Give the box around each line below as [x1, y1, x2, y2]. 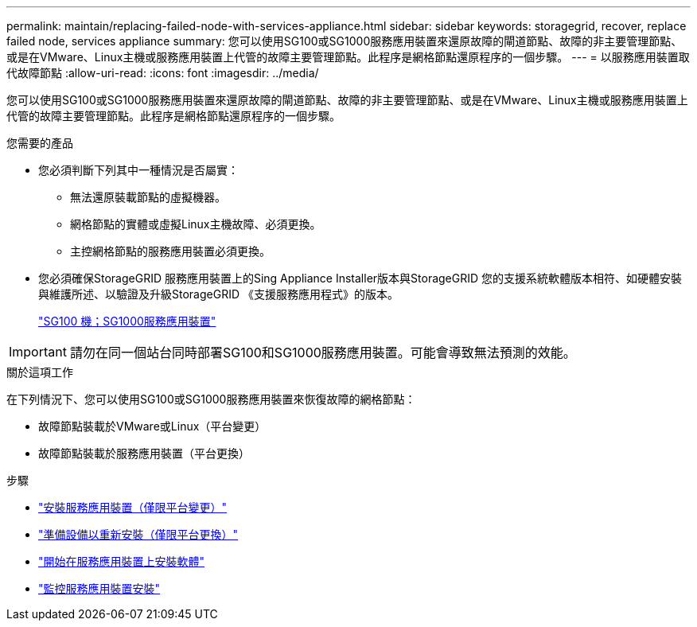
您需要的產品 [6, 136, 73, 150]
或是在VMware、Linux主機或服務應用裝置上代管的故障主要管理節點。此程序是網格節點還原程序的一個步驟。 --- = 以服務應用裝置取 [6, 50, 690, 64]
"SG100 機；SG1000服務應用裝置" [38, 314, 216, 328]
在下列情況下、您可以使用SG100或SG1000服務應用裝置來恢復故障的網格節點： [6, 392, 416, 406]
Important [9, 344, 67, 360]
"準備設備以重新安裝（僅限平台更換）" [38, 528, 239, 541]
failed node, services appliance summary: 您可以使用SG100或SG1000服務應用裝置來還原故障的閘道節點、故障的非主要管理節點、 [6, 34, 683, 48]
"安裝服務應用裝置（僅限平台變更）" [38, 500, 228, 514]
